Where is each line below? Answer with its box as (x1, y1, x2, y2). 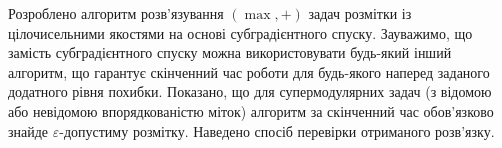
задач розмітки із (308, 3, 412, 23)
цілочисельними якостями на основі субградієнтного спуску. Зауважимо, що (8, 22, 473, 43)
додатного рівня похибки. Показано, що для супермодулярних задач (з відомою (8, 81, 492, 102)
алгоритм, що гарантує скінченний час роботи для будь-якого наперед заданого (8, 61, 490, 82)
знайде (8, 120, 49, 141)
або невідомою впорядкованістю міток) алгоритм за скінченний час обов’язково (8, 100, 494, 121)
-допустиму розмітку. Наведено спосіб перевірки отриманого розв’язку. (59, 120, 495, 141)
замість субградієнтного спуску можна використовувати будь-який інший (8, 42, 452, 63)
